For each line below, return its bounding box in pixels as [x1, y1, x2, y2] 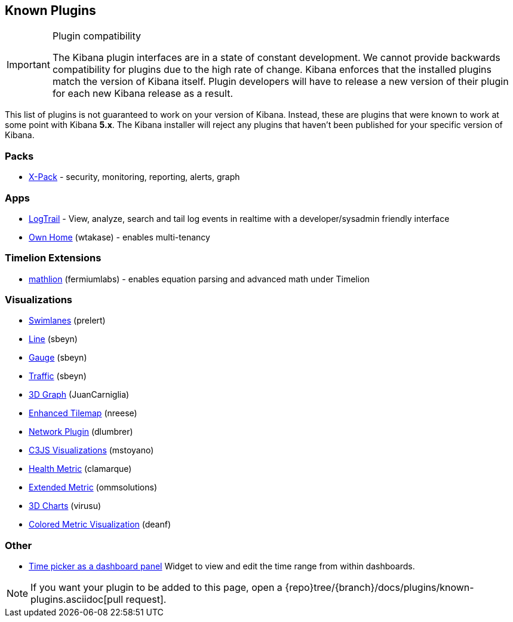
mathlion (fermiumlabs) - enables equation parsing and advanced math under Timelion [29, 273, 370, 284]
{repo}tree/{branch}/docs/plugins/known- [285, 581, 474, 594]
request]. [125, 593, 167, 606]
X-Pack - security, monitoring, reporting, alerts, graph [29, 172, 240, 182]
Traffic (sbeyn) [29, 371, 87, 382]
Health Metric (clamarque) [29, 464, 132, 474]
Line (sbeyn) [29, 334, 78, 344]
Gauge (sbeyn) [29, 352, 87, 363]
